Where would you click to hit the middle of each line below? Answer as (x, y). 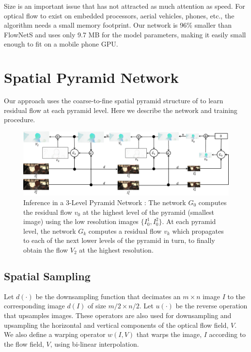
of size (97, 306)
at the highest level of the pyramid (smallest (148, 212)
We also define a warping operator (55, 334)
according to (227, 334)
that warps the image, (169, 334)
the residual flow (48, 212)
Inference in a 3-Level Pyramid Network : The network (105, 202)
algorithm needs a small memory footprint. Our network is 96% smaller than (118, 25)
